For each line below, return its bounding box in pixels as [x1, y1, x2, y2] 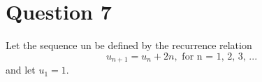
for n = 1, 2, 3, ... [182, 51, 258, 62]
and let [6, 62, 36, 77]
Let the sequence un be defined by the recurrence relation [6, 38, 252, 53]
